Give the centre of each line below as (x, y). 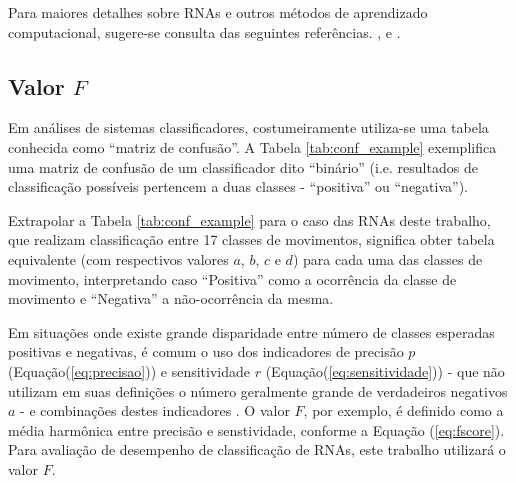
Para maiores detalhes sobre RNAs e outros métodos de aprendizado (218, 12)
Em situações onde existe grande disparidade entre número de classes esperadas (251, 331)
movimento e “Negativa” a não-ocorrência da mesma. (171, 298)
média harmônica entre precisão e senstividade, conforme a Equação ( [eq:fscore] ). (256, 429)
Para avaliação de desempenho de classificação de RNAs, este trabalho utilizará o (257, 449)
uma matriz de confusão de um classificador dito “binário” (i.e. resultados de (243, 166)
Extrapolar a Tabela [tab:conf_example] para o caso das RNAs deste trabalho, (249, 219)
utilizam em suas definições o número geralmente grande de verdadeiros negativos (258, 390)
